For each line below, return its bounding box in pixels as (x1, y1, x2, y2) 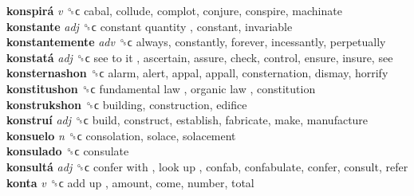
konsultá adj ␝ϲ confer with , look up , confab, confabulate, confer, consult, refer (6, 158, 408, 174)
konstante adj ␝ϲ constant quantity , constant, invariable (6, 18, 293, 34)
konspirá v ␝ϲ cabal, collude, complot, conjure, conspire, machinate (6, 2, 342, 18)
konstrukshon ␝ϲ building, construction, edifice (6, 96, 247, 112)
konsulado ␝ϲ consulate (6, 143, 129, 159)
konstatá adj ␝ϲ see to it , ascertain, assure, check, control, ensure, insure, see (6, 49, 393, 65)
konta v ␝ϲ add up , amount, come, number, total (6, 174, 254, 190)
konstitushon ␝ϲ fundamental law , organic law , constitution (6, 80, 316, 96)
